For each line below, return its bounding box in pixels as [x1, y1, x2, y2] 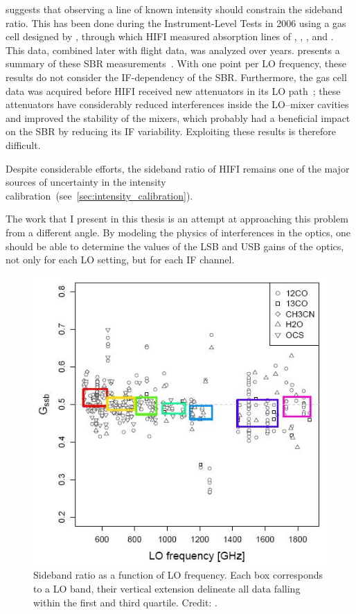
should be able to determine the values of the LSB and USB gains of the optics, [6, 238, 344, 253]
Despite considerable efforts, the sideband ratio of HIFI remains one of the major [6, 161, 350, 175]
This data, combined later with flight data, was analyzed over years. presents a [6, 42, 340, 57]
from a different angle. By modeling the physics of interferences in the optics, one [6, 225, 351, 239]
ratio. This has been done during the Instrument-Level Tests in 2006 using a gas [6, 15, 346, 30]
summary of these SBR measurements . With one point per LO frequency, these [6, 56, 346, 71]
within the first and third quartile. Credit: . [33, 595, 217, 609]
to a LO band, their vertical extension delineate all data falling [33, 581, 301, 595]
